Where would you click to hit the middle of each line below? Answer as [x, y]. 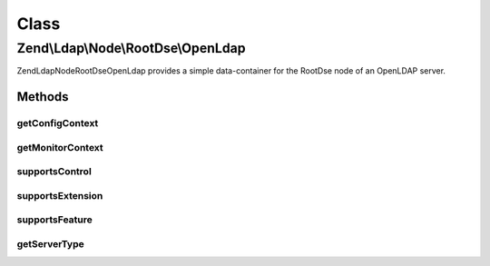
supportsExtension [60, 195]
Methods [43, 97]
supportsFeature [54, 220]
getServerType [51, 243]
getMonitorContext [60, 147]
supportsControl [54, 172]
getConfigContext [58, 123]
